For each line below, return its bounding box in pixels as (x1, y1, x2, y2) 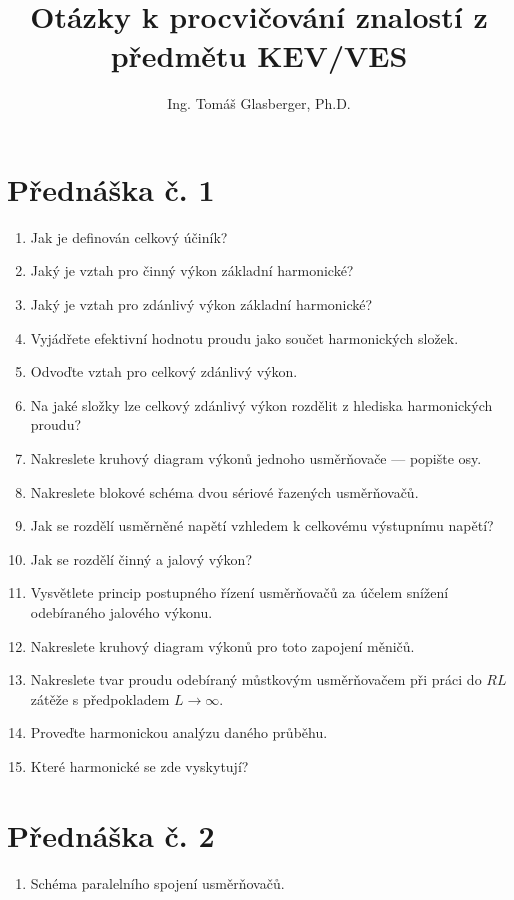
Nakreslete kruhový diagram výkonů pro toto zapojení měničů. (30, 635, 415, 656)
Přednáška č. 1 (7, 168, 215, 209)
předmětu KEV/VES (110, 35, 408, 76)
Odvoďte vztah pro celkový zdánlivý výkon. (30, 361, 298, 382)
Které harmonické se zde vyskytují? (30, 755, 249, 776)
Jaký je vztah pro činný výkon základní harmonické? (30, 260, 354, 281)
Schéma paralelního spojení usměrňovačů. (30, 872, 285, 893)
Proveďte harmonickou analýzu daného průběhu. (30, 722, 328, 743)
